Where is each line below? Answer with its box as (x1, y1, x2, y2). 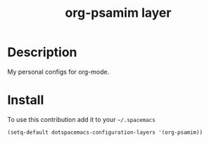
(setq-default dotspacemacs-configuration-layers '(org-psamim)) (7, 128, 203, 136)
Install (7, 93, 44, 108)
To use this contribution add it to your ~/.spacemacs (7, 115, 156, 123)
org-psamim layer (65, 5, 172, 21)
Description (7, 44, 77, 60)
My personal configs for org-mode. (7, 67, 110, 76)
